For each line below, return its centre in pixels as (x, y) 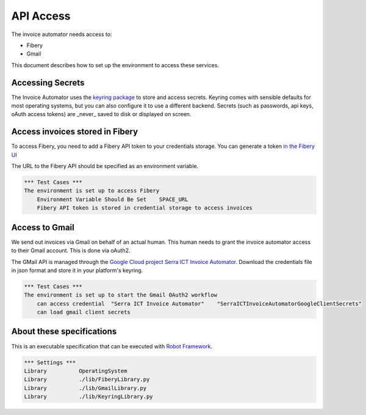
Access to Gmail (43, 227)
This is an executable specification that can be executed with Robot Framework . (112, 346)
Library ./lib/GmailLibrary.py (85, 388)
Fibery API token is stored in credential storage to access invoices (145, 208)
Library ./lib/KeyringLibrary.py (88, 397)
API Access (41, 16)
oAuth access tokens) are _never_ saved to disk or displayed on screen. (101, 114)
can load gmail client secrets (84, 312)
